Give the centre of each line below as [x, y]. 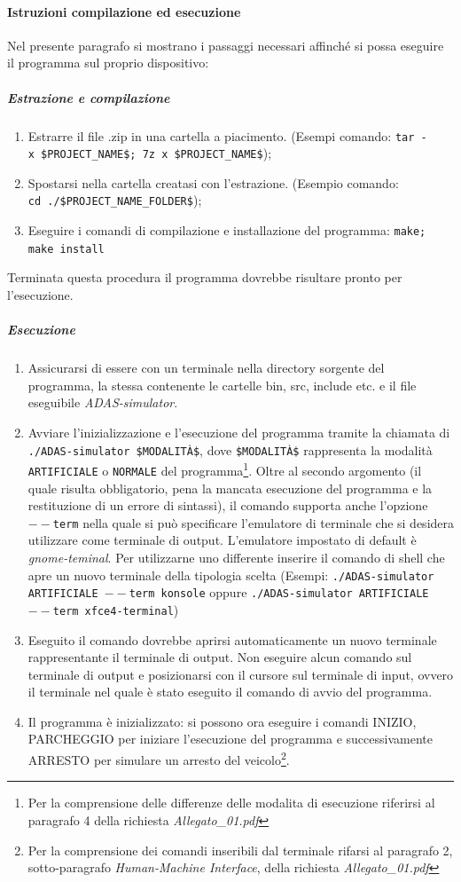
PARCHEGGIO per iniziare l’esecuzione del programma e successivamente [230, 739]
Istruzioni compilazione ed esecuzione [124, 11]
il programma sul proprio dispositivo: [108, 63]
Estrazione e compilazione [89, 97]
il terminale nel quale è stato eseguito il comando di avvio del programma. [230, 692]
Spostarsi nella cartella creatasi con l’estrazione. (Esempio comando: [213, 182]
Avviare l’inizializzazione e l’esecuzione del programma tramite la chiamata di [239, 432]
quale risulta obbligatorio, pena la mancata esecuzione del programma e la [230, 488]
